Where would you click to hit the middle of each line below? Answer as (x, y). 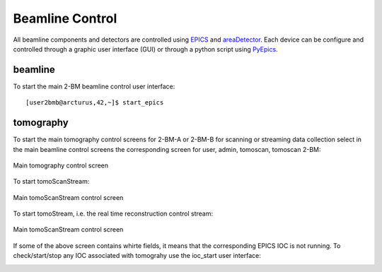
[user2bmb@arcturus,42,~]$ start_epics (95, 103)
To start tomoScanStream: (51, 182)
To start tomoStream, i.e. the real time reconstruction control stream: (113, 214)
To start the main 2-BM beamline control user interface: (94, 86)
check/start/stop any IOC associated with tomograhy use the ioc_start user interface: (137, 256)
